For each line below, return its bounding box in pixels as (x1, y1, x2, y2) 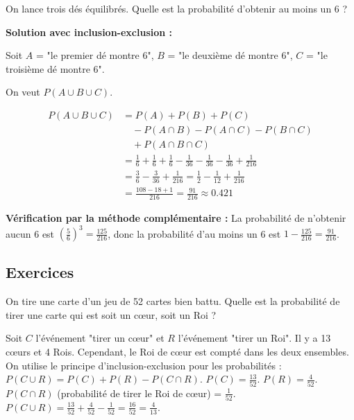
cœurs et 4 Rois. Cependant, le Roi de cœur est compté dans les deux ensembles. (6, 344, 349, 359)
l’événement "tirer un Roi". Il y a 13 (178, 331, 331, 345)
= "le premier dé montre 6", (35, 48, 154, 62)
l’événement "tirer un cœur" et (35, 331, 165, 345)
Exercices (6, 261, 74, 283)
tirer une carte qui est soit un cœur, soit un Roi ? (6, 307, 217, 322)
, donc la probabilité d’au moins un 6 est (108, 226, 281, 240)
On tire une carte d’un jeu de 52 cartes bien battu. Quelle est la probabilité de (6, 294, 340, 308)
